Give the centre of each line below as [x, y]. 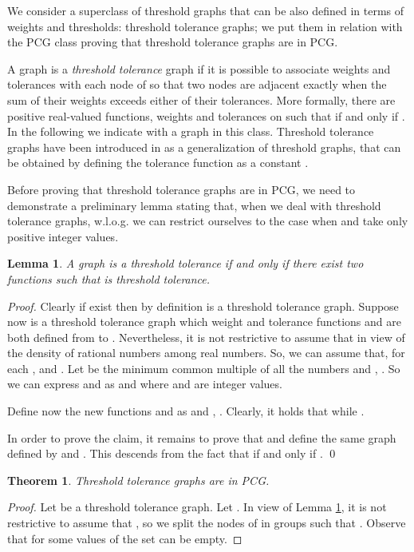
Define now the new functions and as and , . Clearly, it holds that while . [186, 411]
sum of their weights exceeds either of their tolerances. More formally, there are [201, 99]
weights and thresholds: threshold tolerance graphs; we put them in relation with [205, 26]
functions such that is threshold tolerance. [109, 278]
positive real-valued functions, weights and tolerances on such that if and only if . [206, 115]
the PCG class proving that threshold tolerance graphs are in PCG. [173, 42]
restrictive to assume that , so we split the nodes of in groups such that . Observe [207, 523]
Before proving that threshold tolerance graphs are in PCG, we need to [181, 189]
